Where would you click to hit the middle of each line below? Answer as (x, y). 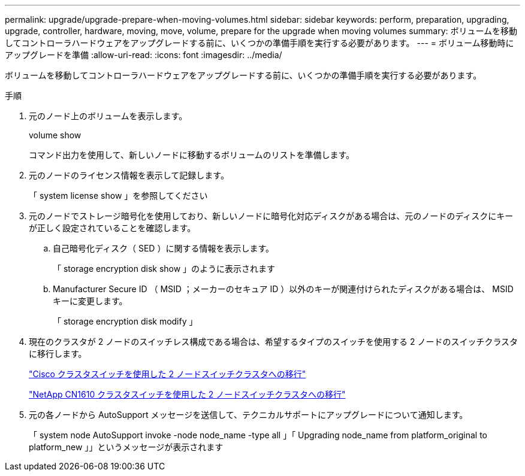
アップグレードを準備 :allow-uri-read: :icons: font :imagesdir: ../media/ (144, 55)
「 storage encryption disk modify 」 (125, 321)
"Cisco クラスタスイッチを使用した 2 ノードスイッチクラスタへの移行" (168, 374)
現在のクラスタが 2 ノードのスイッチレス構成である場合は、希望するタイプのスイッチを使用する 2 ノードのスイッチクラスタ (274, 342)
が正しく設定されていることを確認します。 (112, 228)
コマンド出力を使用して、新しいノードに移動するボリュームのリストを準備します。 (192, 155)
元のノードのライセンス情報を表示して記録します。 (129, 175)
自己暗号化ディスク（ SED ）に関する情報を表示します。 (163, 248)
